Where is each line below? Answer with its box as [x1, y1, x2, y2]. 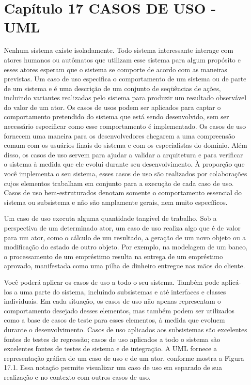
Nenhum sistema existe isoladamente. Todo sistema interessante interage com [4, 45, 234, 55]
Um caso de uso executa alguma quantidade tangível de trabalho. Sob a [4, 213, 217, 223]
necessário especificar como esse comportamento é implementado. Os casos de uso [4, 121, 246, 131]
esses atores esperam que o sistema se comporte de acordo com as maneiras [4, 64, 227, 74]
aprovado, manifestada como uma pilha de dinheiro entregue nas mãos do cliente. [4, 261, 245, 271]
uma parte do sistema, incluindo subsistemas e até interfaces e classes [19, 286, 226, 296]
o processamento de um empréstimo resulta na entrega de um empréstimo [4, 251, 223, 261]
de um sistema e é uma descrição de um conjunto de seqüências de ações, [4, 83, 221, 93]
